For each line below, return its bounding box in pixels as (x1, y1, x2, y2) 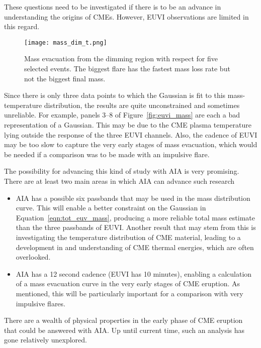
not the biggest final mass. (24, 73, 106, 83)
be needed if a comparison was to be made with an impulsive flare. (4, 149, 210, 159)
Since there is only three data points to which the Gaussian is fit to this (4, 90, 226, 100)
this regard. (4, 21, 40, 32)
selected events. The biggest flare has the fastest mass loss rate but (24, 63, 230, 74)
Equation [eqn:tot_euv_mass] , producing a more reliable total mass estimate (16, 212, 255, 222)
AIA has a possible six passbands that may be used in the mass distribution (16, 192, 250, 203)
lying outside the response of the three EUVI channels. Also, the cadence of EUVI (4, 129, 257, 140)
